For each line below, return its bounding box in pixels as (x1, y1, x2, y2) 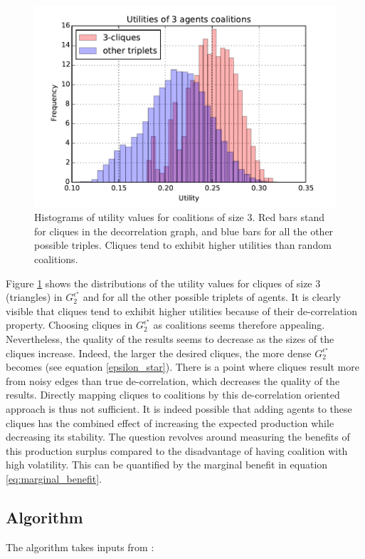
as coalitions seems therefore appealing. (153, 317, 325, 332)
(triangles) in (6, 289, 63, 304)
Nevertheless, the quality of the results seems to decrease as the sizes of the (6, 332, 334, 346)
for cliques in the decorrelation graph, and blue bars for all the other (34, 223, 334, 238)
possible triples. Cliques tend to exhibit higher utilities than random (34, 237, 332, 252)
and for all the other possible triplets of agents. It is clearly (83, 289, 341, 304)
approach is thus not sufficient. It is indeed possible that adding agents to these (6, 401, 352, 416)
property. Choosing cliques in (6, 317, 133, 332)
